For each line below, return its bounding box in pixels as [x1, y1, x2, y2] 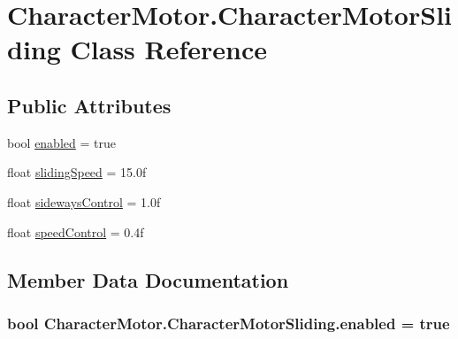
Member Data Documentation [7, 266, 289, 293]
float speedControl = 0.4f [7, 222, 144, 241]
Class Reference [70, 31, 268, 67]
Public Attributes [7, 91, 172, 119]
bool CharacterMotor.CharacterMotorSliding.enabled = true [7, 312, 450, 334]
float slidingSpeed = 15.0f [7, 163, 147, 181]
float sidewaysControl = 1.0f [7, 192, 161, 211]
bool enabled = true [7, 133, 116, 151]
